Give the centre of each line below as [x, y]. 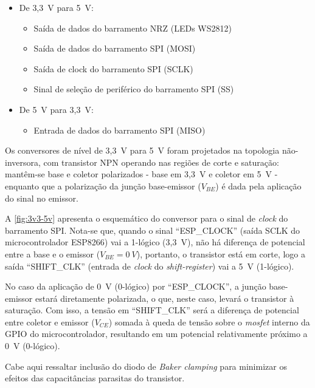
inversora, [23, 162]
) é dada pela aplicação [258, 185]
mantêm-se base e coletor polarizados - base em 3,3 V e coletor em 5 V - [141, 174]
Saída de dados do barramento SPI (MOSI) [115, 48]
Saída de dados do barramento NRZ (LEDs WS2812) [133, 28]
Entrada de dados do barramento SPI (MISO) [119, 130]
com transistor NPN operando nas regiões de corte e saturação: [161, 162]
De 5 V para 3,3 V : [56, 109]
